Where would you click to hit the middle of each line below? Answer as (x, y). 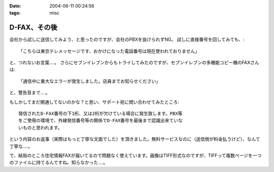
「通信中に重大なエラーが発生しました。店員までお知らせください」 (90, 81)
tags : (15, 13)
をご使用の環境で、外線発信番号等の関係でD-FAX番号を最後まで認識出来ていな (100, 121)
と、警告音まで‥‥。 (30, 93)
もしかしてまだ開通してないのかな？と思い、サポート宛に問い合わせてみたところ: (94, 102)
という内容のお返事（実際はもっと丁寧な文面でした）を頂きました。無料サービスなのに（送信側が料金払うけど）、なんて (135, 139)
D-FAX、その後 (33, 28)
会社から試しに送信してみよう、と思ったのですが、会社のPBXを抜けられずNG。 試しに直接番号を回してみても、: (127, 39)
